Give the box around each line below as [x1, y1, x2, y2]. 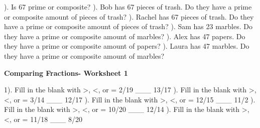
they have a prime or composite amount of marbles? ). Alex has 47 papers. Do [4, 31, 245, 41]
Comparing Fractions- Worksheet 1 [4, 67, 128, 78]
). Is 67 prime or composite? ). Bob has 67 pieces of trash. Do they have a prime [4, 2, 252, 12]
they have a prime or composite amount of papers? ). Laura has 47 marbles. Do [4, 41, 249, 51]
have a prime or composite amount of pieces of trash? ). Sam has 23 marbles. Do [4, 21, 252, 32]
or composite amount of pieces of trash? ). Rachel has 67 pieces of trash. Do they [4, 11, 254, 22]
